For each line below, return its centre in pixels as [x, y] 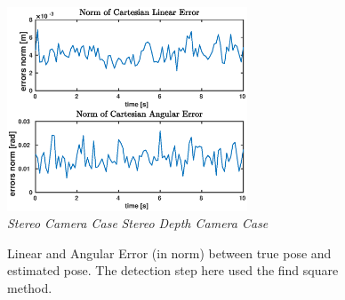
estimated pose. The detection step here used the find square [173, 270]
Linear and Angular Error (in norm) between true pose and [169, 253]
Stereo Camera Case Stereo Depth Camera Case [138, 223]
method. [30, 287]
